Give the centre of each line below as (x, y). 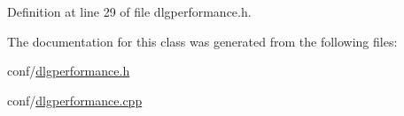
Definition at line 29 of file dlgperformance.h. (129, 11)
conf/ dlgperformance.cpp (75, 100)
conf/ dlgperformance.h (69, 71)
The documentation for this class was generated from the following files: (202, 41)
